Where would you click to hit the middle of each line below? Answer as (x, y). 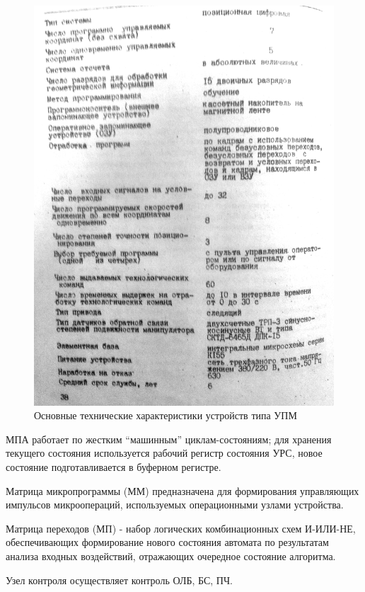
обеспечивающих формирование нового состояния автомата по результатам (167, 542)
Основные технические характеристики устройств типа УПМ (166, 415)
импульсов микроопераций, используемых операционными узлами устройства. (175, 505)
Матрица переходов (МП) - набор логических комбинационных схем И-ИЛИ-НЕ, (181, 528)
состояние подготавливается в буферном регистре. (114, 466)
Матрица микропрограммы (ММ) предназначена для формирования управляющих (182, 490)
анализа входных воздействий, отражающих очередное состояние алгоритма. (171, 556)
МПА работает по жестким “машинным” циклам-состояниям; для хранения (169, 439)
